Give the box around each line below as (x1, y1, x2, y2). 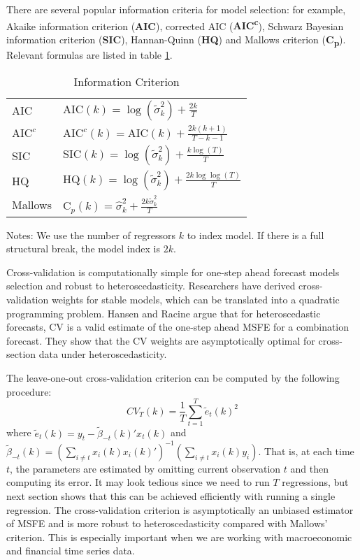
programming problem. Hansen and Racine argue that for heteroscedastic (6, 306, 321, 320)
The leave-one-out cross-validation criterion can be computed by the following (6, 370, 340, 385)
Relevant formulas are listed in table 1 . (6, 47, 173, 62)
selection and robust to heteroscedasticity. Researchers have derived (6, 278, 296, 293)
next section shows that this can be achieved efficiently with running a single (6, 489, 336, 503)
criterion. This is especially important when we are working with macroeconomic (6, 529, 352, 544)
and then (290, 461, 329, 475)
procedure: (6, 384, 52, 399)
